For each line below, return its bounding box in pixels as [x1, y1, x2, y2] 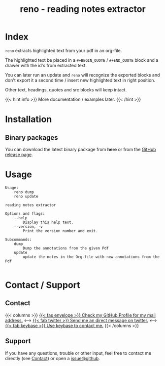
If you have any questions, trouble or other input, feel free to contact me [5, 350, 152, 356]
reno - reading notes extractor [19, 3, 146, 15]
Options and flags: [5, 211, 45, 216]
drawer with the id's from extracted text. [5, 62, 87, 68]
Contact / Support [5, 280, 80, 291]
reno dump [14, 189, 34, 195]
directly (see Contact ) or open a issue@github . [5, 355, 100, 361]
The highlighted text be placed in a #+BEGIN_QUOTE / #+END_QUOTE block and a [5, 57, 159, 63]
